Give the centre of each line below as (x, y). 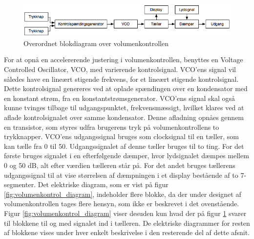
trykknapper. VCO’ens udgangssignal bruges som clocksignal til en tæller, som (121, 136)
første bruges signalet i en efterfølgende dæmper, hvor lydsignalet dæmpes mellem (127, 155)
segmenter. (20, 184)
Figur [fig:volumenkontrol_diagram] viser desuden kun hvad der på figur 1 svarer (125, 213)
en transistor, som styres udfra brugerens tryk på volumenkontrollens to (112, 127)
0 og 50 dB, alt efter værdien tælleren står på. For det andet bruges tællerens (120, 165)
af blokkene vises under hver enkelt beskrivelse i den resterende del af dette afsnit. (127, 232)
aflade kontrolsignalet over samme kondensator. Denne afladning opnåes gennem (124, 117)
